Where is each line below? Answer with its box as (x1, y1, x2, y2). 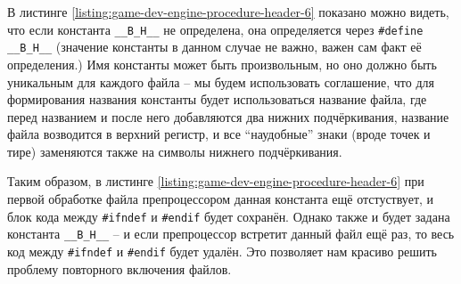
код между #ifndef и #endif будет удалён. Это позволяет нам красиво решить (7, 241, 437, 260)
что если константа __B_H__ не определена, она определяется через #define (7, 20, 424, 38)
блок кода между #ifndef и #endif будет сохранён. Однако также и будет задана (7, 207, 450, 225)
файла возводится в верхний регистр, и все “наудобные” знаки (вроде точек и (7, 125, 431, 143)
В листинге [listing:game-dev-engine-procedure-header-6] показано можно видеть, (7, 3, 449, 20)
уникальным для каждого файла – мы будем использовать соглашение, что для (7, 72, 435, 91)
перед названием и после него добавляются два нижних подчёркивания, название (7, 107, 449, 126)
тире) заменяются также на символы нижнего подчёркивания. (7, 142, 342, 160)
